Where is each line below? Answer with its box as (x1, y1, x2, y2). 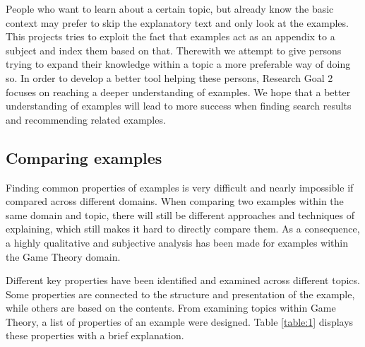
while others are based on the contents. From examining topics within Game (6, 300, 336, 315)
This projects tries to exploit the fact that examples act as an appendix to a (6, 29, 335, 44)
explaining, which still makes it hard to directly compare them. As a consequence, (6, 221, 360, 236)
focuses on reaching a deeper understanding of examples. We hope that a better (6, 84, 351, 99)
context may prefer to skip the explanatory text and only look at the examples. (6, 15, 349, 30)
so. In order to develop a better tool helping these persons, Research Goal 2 (6, 70, 333, 85)
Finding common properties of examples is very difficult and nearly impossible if (6, 180, 354, 194)
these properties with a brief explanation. (6, 328, 184, 343)
